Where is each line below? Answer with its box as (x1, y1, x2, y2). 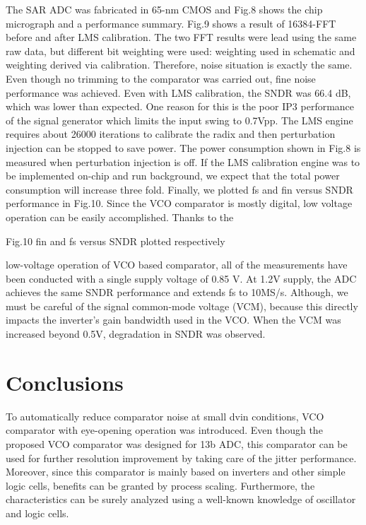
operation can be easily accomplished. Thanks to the (6, 209, 234, 224)
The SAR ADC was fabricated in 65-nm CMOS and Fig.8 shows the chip (6, 2, 323, 16)
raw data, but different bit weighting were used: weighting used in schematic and (6, 43, 355, 58)
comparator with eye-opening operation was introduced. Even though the (6, 423, 323, 437)
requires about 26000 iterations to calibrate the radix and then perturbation (6, 126, 336, 141)
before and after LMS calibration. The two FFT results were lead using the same (6, 30, 357, 45)
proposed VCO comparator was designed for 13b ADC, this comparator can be (6, 436, 348, 451)
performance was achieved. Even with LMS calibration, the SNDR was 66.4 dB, (6, 85, 351, 100)
